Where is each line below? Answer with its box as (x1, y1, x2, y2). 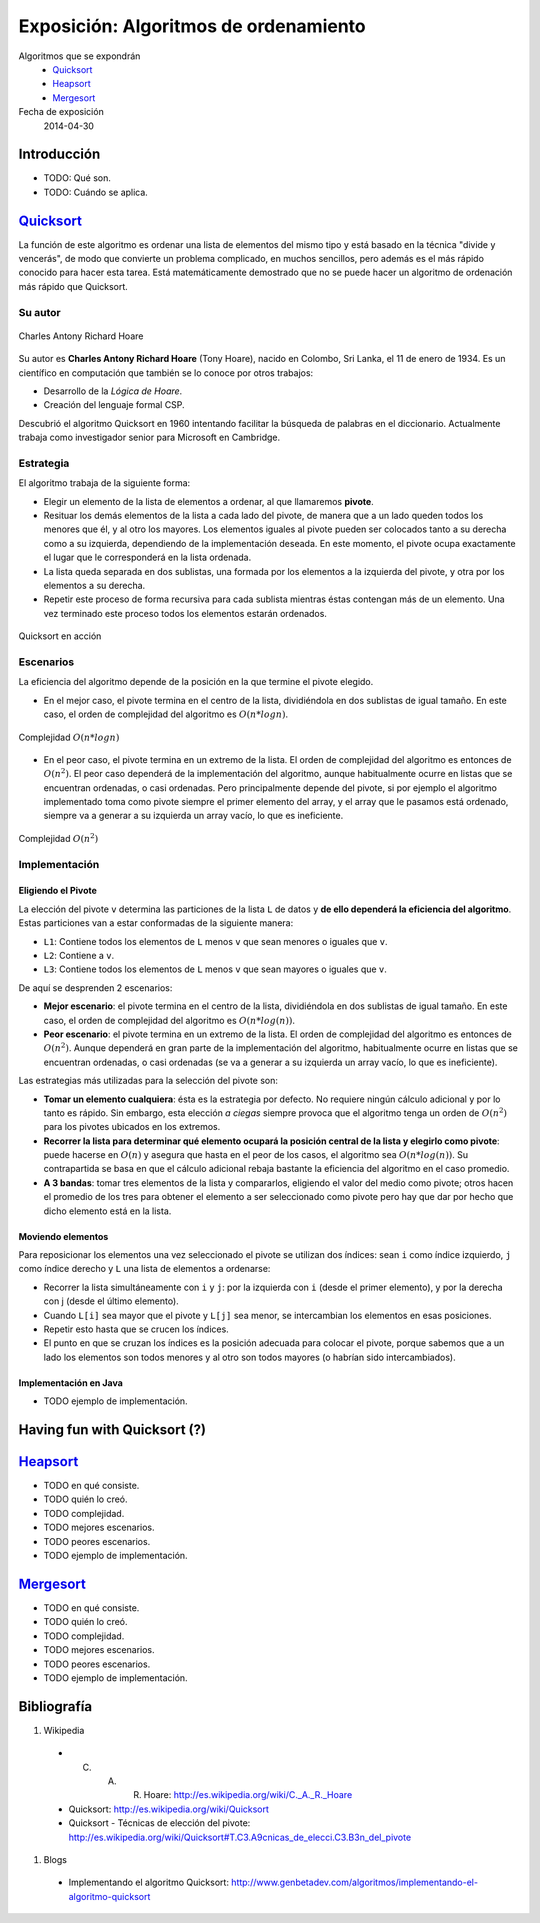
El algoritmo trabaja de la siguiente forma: (18, 477, 191, 489)
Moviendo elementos (18, 1230, 109, 1242)
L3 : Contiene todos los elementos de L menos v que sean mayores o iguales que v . (43, 963, 387, 975)
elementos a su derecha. (43, 580, 146, 592)
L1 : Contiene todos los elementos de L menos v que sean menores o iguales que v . (43, 935, 388, 947)
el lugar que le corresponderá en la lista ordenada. (43, 551, 252, 564)
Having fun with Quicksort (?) (18, 1421, 207, 1438)
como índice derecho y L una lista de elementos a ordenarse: (18, 1263, 271, 1275)
